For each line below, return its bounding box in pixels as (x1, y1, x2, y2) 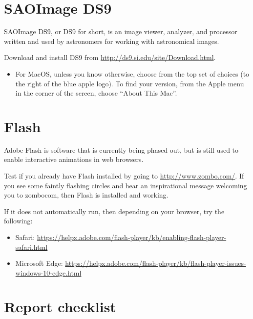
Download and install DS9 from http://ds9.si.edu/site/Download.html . (4, 52, 216, 62)
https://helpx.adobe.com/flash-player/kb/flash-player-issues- (65, 258, 246, 268)
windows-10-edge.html (15, 267, 82, 278)
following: (4, 216, 33, 226)
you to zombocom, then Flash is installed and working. (4, 190, 169, 200)
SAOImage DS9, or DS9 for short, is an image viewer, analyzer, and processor (4, 26, 237, 37)
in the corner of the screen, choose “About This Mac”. (15, 88, 177, 98)
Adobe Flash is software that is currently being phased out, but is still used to (4, 144, 239, 155)
